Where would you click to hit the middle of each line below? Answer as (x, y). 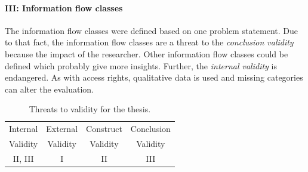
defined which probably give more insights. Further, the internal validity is (141, 65)
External (62, 129)
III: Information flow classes (64, 7)
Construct (104, 129)
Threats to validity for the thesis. (90, 109)
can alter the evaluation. (49, 89)
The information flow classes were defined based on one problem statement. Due (152, 30)
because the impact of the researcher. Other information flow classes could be (147, 53)
